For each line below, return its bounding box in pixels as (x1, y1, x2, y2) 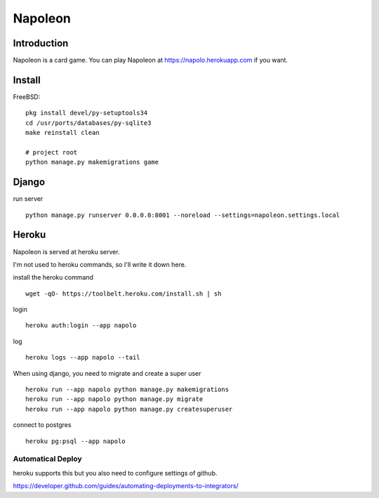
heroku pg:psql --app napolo (25, 437, 126, 445)
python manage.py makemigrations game (25, 158, 159, 166)
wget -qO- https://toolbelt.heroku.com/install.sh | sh (25, 289, 222, 298)
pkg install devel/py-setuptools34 (25, 109, 148, 117)
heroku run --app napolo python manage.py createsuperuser (25, 405, 233, 413)
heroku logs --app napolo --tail (25, 353, 140, 362)
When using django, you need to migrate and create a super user (13, 369, 201, 377)
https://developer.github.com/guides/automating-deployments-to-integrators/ (13, 482, 239, 490)
